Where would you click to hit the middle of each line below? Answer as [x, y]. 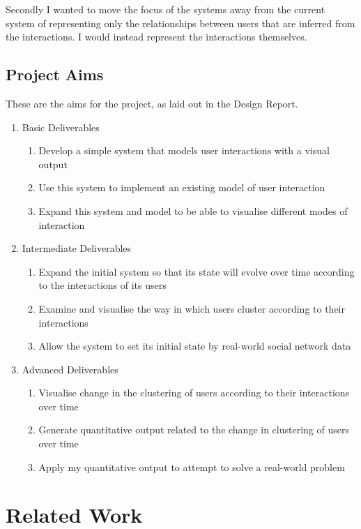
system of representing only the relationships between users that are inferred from [180, 23]
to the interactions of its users [102, 285]
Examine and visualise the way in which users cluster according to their [192, 308]
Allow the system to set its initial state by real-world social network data [195, 346]
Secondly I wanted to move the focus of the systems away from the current [166, 9]
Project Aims [55, 74]
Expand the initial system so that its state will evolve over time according [197, 271]
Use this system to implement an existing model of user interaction [182, 187]
